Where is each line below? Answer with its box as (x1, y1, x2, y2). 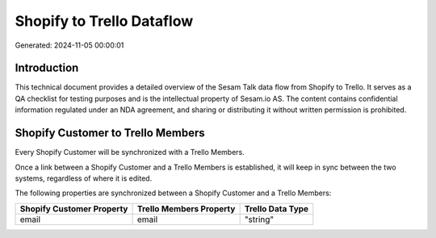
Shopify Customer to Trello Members (15, 126, 205, 140)
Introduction (15, 61, 79, 75)
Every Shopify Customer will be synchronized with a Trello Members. (15, 148, 245, 157)
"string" (244, 214, 275, 225)
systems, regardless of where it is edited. (15, 173, 153, 183)
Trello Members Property (136, 203, 236, 214)
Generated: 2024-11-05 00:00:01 (15, 40, 124, 50)
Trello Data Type (244, 203, 309, 214)
